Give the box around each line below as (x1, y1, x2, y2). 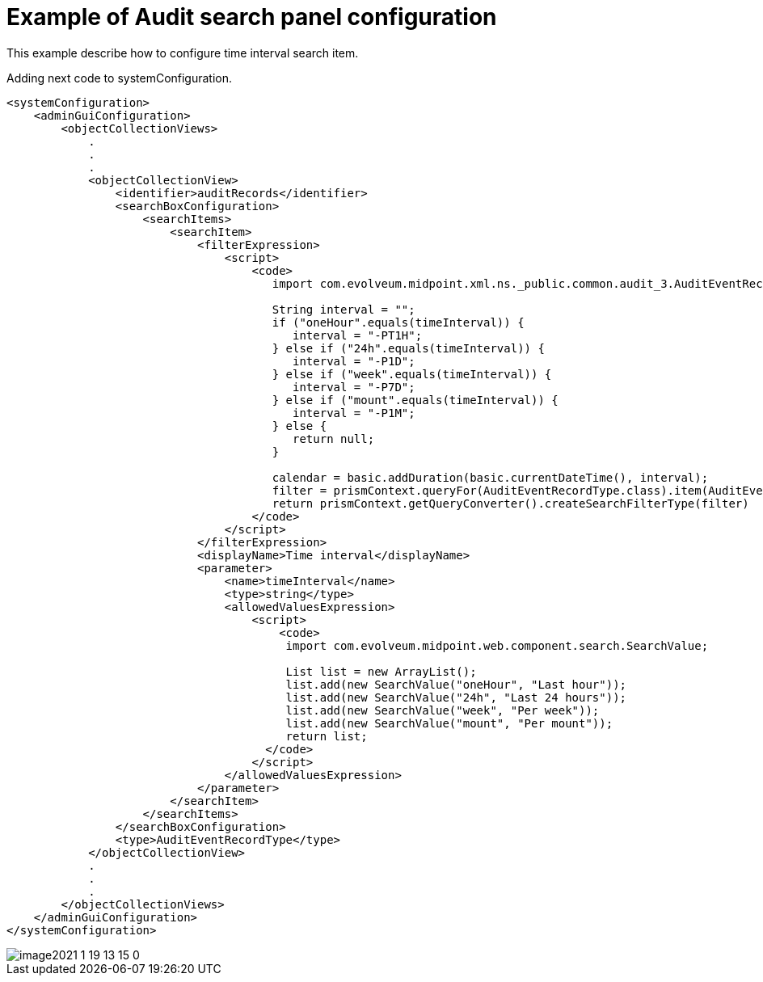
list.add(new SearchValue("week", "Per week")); (285, 703, 600, 717)
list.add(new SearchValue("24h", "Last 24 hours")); (285, 690, 627, 704)
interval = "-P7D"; (293, 380, 415, 394)
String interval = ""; (272, 302, 415, 316)
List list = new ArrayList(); (285, 664, 477, 678)
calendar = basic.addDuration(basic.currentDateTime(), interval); (272, 470, 709, 484)
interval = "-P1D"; (293, 354, 415, 368)
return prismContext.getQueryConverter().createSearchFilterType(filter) (272, 496, 749, 510)
